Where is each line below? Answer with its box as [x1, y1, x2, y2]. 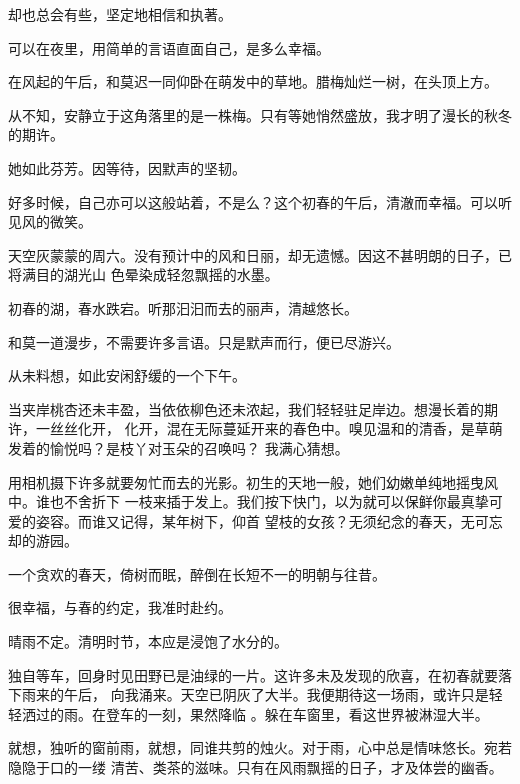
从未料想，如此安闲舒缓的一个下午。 [8, 365, 246, 386]
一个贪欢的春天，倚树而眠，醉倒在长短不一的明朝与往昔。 [8, 563, 386, 584]
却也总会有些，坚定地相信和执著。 [8, 4, 232, 24]
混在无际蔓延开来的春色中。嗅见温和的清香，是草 [166, 418, 489, 439]
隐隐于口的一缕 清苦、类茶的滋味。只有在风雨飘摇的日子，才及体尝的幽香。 [8, 757, 503, 778]
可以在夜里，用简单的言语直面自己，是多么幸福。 [8, 37, 330, 58]
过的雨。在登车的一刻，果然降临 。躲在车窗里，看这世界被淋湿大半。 [35, 703, 489, 724]
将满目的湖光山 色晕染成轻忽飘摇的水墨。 [8, 264, 279, 285]
